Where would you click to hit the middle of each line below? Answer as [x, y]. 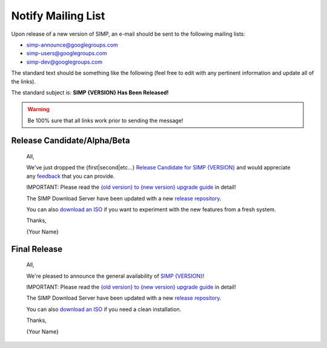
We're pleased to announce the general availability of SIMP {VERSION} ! [115, 276]
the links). [24, 81]
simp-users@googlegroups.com [67, 53]
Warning [38, 110]
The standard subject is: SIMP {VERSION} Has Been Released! [90, 92]
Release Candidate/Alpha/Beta [71, 141]
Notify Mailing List [58, 16]
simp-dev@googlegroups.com [64, 62]
